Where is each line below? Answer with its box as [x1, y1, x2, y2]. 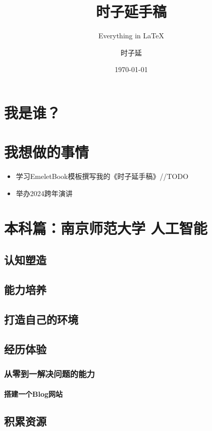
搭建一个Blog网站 [4, 389, 63, 399]
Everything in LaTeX [98, 30, 164, 41]
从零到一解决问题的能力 [4, 367, 95, 380]
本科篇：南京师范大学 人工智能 [4, 217, 207, 238]
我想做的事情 [4, 142, 89, 162]
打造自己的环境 [4, 311, 78, 327]
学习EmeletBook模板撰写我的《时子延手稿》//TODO [16, 171, 189, 181]
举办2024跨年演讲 [16, 188, 73, 198]
